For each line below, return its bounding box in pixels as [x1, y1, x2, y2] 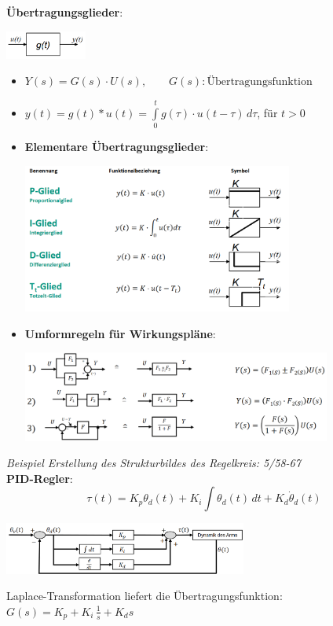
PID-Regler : [6, 469, 73, 486]
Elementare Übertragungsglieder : [24, 138, 209, 155]
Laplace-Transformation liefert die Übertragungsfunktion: [6, 587, 283, 604]
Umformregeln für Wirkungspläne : [24, 325, 216, 341]
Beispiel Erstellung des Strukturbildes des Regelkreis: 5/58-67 [6, 455, 301, 471]
